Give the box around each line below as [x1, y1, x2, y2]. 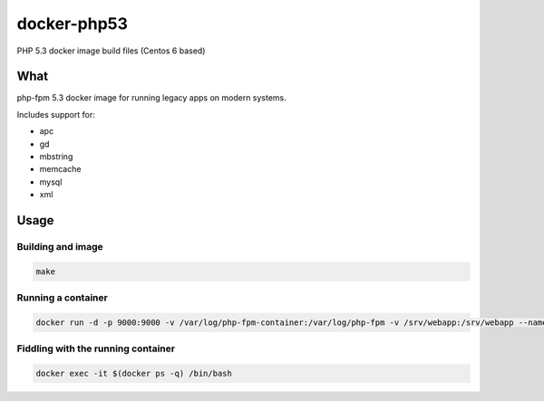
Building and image [16, 240, 103, 253]
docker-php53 [16, 14, 129, 33]
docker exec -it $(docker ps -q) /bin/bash [35, 368, 233, 379]
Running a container [16, 291, 108, 304]
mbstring [39, 151, 73, 162]
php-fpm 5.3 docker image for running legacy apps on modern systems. [16, 92, 287, 103]
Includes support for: [16, 109, 95, 119]
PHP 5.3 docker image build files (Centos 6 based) [16, 45, 206, 56]
